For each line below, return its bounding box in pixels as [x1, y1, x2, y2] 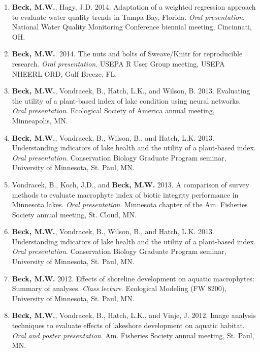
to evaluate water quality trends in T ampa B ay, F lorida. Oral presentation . [12, 11, 245, 22]
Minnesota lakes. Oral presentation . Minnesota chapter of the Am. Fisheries [12, 199, 248, 210]
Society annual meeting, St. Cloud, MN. [12, 209, 137, 219]
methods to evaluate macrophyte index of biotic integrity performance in [12, 189, 239, 200]
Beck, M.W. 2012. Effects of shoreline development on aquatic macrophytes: [12, 273, 255, 283]
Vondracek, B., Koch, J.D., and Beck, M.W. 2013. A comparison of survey [12, 179, 249, 189]
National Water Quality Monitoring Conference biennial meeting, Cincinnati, [12, 21, 252, 32]
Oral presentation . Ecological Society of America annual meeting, [12, 105, 215, 116]
